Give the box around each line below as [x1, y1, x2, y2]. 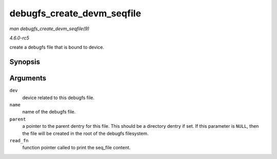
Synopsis [9, 58, 41, 66]
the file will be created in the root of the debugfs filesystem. [22, 130, 149, 137]
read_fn [9, 138, 29, 143]
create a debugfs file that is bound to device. [9, 44, 105, 51]
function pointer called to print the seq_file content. [22, 145, 131, 151]
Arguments [9, 74, 47, 83]
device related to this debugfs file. [22, 95, 95, 101]
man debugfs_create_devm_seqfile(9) [9, 26, 90, 32]
